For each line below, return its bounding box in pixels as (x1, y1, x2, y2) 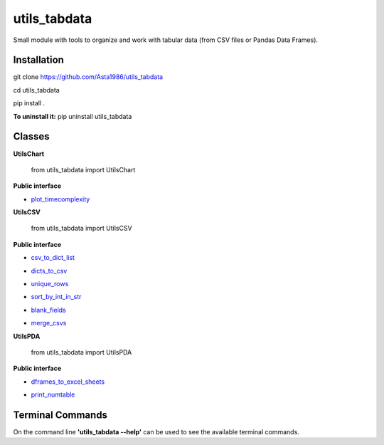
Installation (13, 54, 64, 66)
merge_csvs (31, 319, 67, 328)
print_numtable (31, 390, 75, 399)
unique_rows (31, 280, 69, 288)
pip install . (13, 99, 46, 108)
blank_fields (31, 305, 67, 314)
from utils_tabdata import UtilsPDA (31, 348, 132, 356)
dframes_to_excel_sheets (31, 377, 105, 386)
